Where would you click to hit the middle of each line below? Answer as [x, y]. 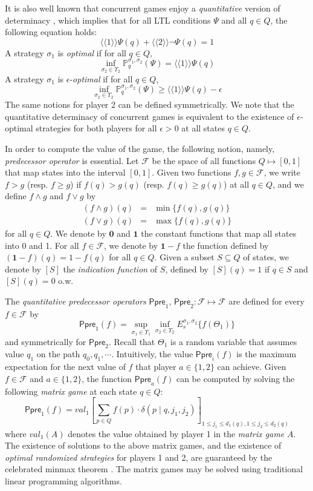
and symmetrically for [46, 341]
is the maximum [266, 354]
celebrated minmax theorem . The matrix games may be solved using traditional [154, 469]
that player [156, 367]
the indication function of [110, 269]
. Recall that [132, 341]
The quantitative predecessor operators [76, 301]
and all [234, 20]
